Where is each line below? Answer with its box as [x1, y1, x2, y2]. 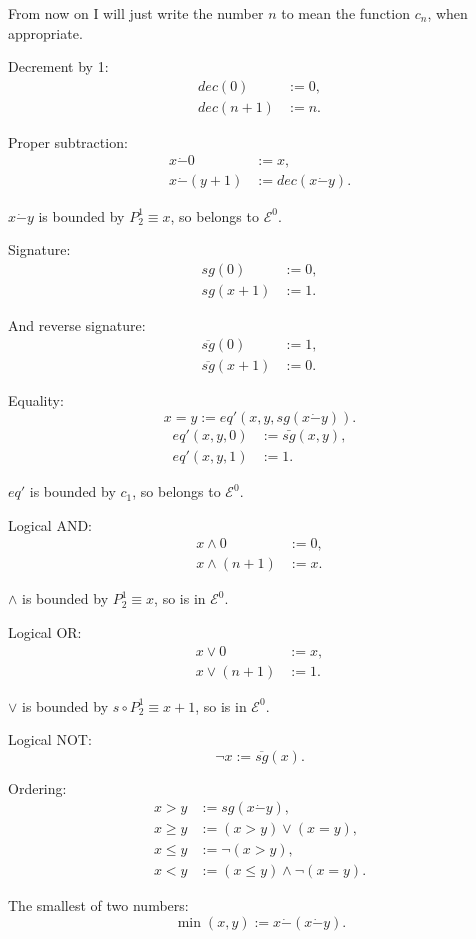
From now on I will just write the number [8, 3, 264, 23]
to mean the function [281, 3, 410, 23]
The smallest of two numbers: [8, 895, 189, 916]
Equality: [8, 390, 64, 411]
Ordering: [8, 777, 67, 798]
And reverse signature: [8, 314, 146, 335]
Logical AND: [8, 514, 92, 535]
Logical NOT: [8, 729, 92, 750]
